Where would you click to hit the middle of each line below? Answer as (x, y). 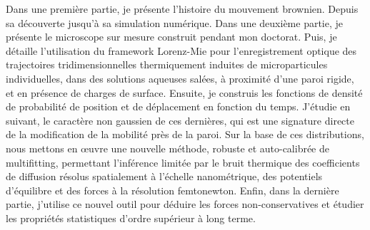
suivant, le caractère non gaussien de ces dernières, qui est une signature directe (180, 120)
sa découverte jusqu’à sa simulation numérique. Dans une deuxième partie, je (175, 22)
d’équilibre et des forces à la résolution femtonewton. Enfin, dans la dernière (172, 190)
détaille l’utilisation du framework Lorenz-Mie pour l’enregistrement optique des (181, 50)
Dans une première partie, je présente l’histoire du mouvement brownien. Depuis (182, 9)
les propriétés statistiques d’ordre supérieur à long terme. (131, 218)
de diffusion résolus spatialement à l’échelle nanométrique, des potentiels (164, 176)
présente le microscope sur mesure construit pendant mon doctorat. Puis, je (171, 37)
